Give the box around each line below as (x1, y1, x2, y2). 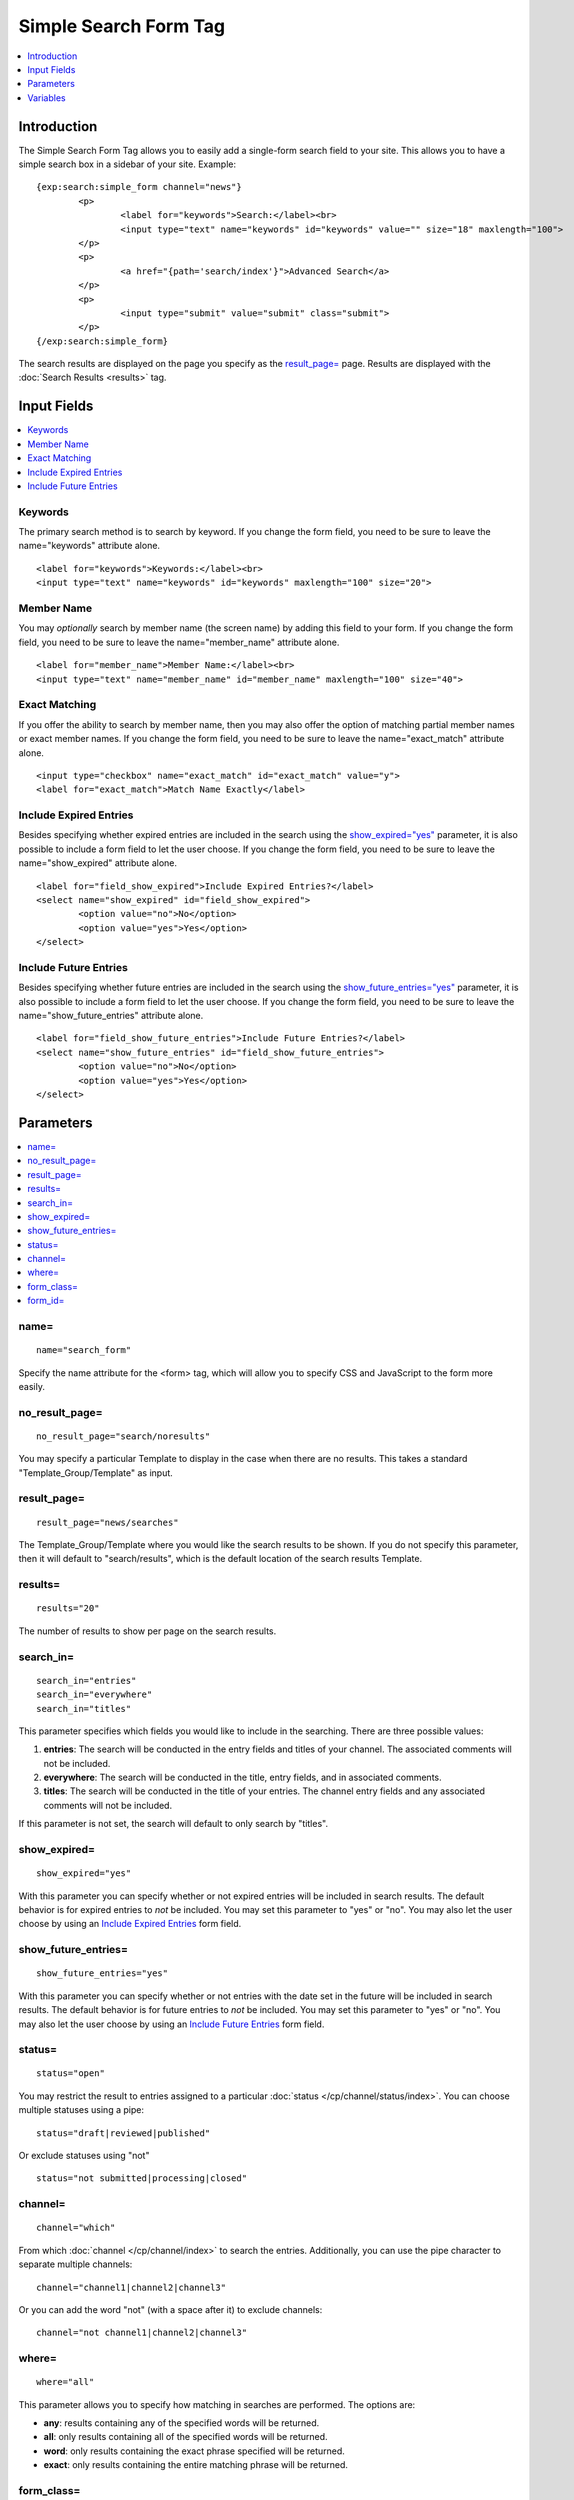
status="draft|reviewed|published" (36, 2127, 211, 2139)
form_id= (27, 1295, 65, 1307)
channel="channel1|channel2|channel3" (36, 2281, 227, 2293)
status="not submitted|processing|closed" (36, 2173, 248, 2184)
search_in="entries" (36, 1675, 137, 1686)
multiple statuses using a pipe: (18, 2104, 145, 2116)
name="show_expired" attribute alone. (18, 857, 178, 869)
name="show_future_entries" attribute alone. (18, 1010, 204, 1022)
